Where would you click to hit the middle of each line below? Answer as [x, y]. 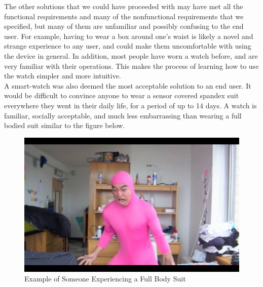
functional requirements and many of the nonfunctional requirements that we [124, 16]
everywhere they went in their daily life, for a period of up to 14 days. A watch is [130, 105]
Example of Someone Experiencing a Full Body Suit [105, 279]
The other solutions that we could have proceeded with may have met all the [124, 6]
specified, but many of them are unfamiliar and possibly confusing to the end [124, 26]
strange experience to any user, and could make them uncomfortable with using [128, 46]
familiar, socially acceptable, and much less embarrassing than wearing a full [123, 115]
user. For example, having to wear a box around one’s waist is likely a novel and [129, 36]
